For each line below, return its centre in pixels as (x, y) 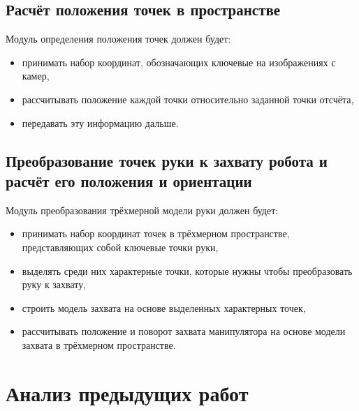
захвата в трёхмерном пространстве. (99, 344)
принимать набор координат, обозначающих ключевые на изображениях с (179, 62)
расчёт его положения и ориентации (129, 180)
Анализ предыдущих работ (127, 393)
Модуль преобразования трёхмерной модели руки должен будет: (142, 210)
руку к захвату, (54, 284)
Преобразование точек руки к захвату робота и (167, 160)
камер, (36, 76)
